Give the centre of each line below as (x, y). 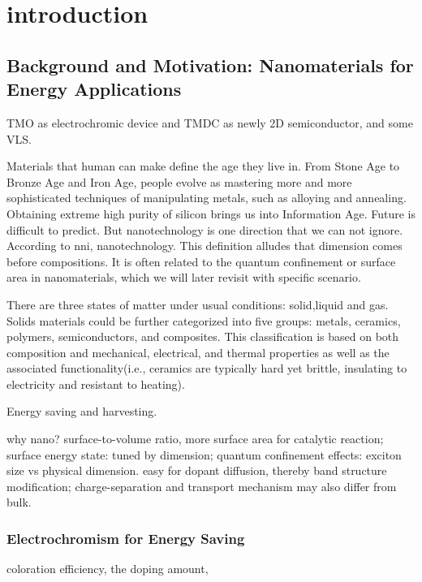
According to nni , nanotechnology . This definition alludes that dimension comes (205, 246)
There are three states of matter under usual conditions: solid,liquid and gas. (198, 304)
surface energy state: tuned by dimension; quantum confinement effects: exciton (204, 454)
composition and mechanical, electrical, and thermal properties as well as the (198, 352)
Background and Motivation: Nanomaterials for (210, 65)
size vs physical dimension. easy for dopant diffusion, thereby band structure (197, 470)
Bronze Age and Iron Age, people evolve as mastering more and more (179, 181)
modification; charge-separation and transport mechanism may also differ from (202, 486)
